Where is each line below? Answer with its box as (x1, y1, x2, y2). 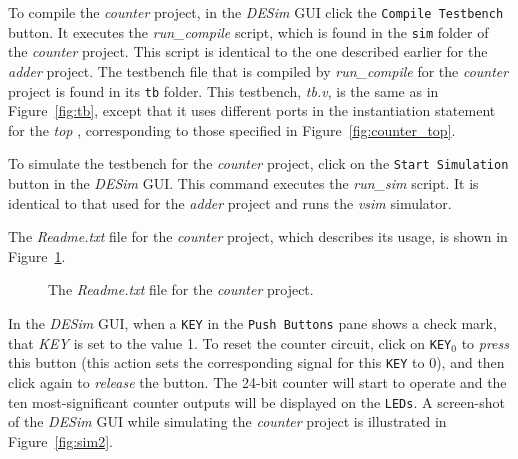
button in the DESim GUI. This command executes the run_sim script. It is (8, 173, 479, 193)
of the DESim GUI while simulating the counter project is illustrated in (8, 411, 447, 432)
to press (461, 332, 509, 353)
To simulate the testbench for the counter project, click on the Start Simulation (8, 153, 509, 174)
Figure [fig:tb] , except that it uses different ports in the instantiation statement (8, 100, 496, 121)
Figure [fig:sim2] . (8, 430, 113, 451)
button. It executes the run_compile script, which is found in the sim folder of (8, 21, 489, 42)
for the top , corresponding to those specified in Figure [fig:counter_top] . (8, 119, 456, 140)
